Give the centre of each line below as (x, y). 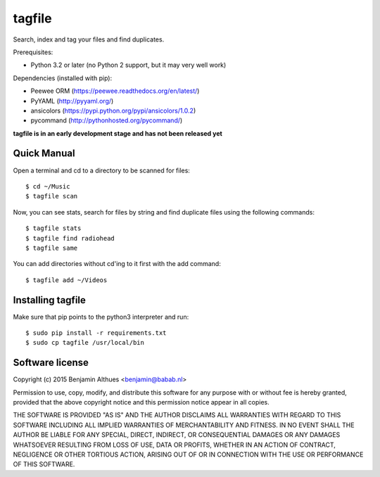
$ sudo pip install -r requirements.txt (96, 333)
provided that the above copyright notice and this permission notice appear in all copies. (141, 402)
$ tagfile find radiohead (70, 238)
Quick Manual (44, 154)
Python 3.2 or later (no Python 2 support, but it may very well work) (128, 65)
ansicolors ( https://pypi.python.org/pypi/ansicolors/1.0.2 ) (113, 110)
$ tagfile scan (52, 196)
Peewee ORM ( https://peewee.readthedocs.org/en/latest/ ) (115, 91)
